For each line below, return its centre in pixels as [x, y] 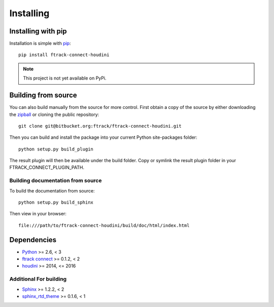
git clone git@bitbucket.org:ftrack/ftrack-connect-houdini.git [100, 126]
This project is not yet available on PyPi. [65, 78]
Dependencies [33, 240]
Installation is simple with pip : [40, 44]
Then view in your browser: [38, 214]
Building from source [43, 95]
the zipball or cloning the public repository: [54, 114]
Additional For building [38, 279]
